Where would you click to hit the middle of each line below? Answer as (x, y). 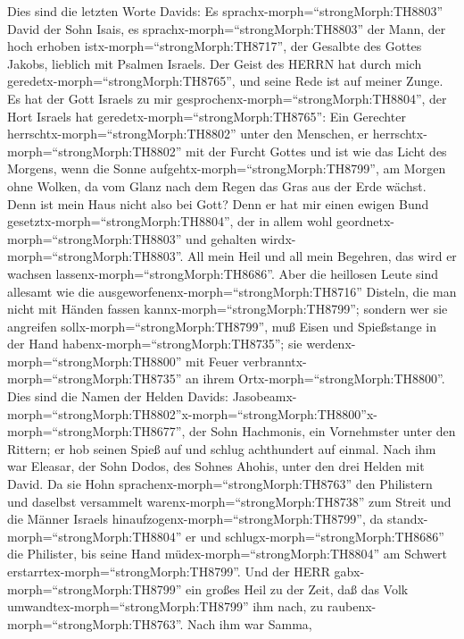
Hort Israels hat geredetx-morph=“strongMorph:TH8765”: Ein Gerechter (207, 116)
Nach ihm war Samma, (250, 623)
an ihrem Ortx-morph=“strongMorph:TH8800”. (315, 378)
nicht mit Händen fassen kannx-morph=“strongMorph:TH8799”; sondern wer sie (228, 309)
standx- (407, 519)
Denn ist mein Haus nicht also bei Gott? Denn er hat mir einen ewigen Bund (218, 203)
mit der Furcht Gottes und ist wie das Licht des (316, 151)
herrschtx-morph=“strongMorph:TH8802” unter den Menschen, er (188, 134)
